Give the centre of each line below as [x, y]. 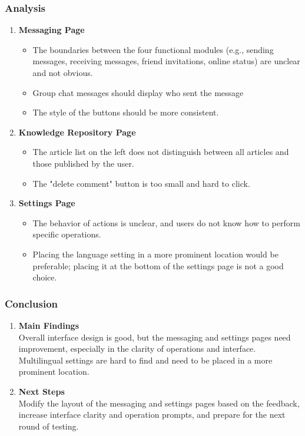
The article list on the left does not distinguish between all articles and [161, 152]
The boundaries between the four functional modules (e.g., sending [153, 49]
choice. [45, 277]
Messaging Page [52, 30]
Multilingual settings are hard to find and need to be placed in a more [145, 360]
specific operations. [67, 234]
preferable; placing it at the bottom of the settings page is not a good [158, 265]
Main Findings [49, 325]
